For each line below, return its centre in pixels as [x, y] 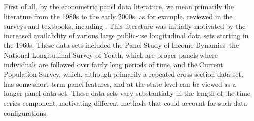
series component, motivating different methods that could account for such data [126, 103]
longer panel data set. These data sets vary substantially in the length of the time [127, 93]
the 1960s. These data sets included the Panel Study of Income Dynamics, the [122, 45]
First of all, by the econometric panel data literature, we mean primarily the [119, 6]
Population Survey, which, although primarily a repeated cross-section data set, [124, 74]
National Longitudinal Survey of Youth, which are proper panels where [111, 54]
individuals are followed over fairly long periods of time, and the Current [113, 64]
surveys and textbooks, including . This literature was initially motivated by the [125, 26]
